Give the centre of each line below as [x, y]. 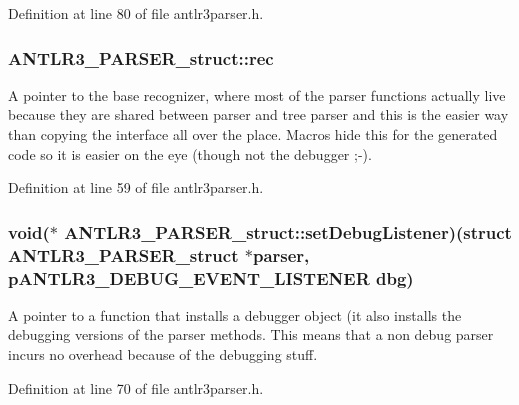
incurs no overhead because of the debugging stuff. [163, 354]
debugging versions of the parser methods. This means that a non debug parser [251, 334]
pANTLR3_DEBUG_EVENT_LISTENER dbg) [211, 277]
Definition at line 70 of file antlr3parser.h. [136, 387]
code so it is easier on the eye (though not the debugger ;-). [190, 153]
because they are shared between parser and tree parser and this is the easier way [258, 114]
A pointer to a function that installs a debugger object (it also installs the [235, 314]
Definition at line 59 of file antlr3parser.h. [136, 187]
